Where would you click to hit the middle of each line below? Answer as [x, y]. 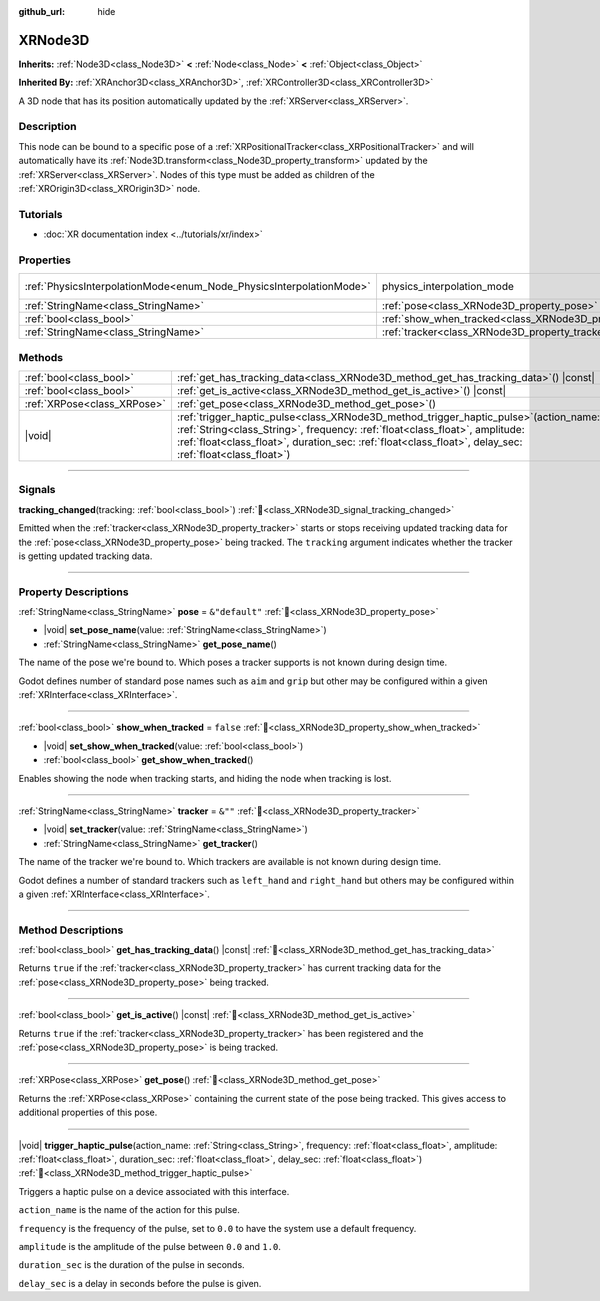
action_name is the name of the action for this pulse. [129, 1210]
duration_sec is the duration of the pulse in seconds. [131, 1265]
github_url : [41, 11]
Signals [37, 490]
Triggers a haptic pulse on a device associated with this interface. [154, 1191]
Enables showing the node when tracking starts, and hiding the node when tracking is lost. [205, 778]
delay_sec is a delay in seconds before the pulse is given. [140, 1283]
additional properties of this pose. [88, 1112]
